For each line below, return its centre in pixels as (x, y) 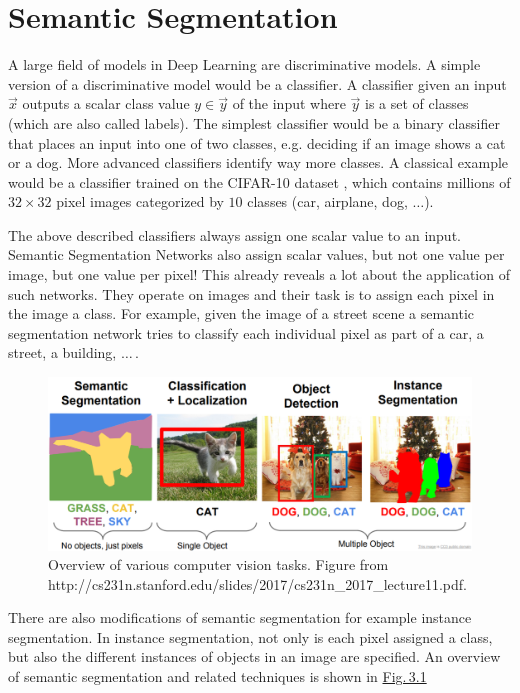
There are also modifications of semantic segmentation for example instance (240, 617)
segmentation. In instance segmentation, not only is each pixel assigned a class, (250, 636)
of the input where (289, 103)
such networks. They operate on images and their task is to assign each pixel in (251, 293)
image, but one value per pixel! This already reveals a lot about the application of (259, 274)
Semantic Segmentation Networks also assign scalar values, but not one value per (256, 254)
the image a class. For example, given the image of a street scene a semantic (241, 313)
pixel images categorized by (140, 201)
